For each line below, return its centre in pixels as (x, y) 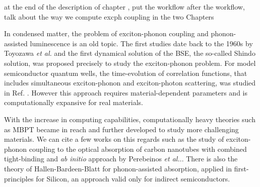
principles (19, 178)
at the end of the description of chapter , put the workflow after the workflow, (124, 7)
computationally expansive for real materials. (74, 102)
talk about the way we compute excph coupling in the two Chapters (109, 16)
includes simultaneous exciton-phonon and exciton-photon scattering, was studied (130, 83)
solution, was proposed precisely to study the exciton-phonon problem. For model (130, 63)
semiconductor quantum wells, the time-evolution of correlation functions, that (126, 73)
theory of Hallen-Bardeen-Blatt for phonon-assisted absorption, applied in (118, 168)
